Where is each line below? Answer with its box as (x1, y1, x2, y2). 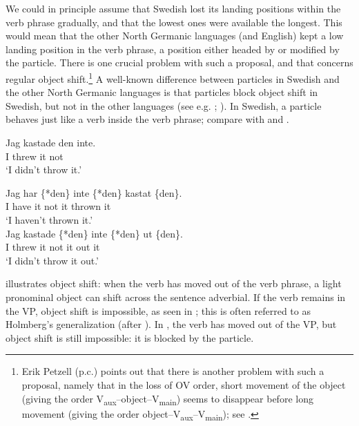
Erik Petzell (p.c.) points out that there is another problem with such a (21, 364, 324, 378)
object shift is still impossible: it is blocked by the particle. (6, 330, 254, 345)
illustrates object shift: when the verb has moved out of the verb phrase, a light (6, 276, 342, 291)
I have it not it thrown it (6, 199, 111, 213)
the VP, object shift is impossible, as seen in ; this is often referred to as (6, 303, 311, 318)
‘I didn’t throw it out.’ (6, 253, 99, 267)
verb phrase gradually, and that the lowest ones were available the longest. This (6, 14, 342, 29)
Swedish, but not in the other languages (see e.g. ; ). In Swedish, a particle (6, 98, 322, 113)
